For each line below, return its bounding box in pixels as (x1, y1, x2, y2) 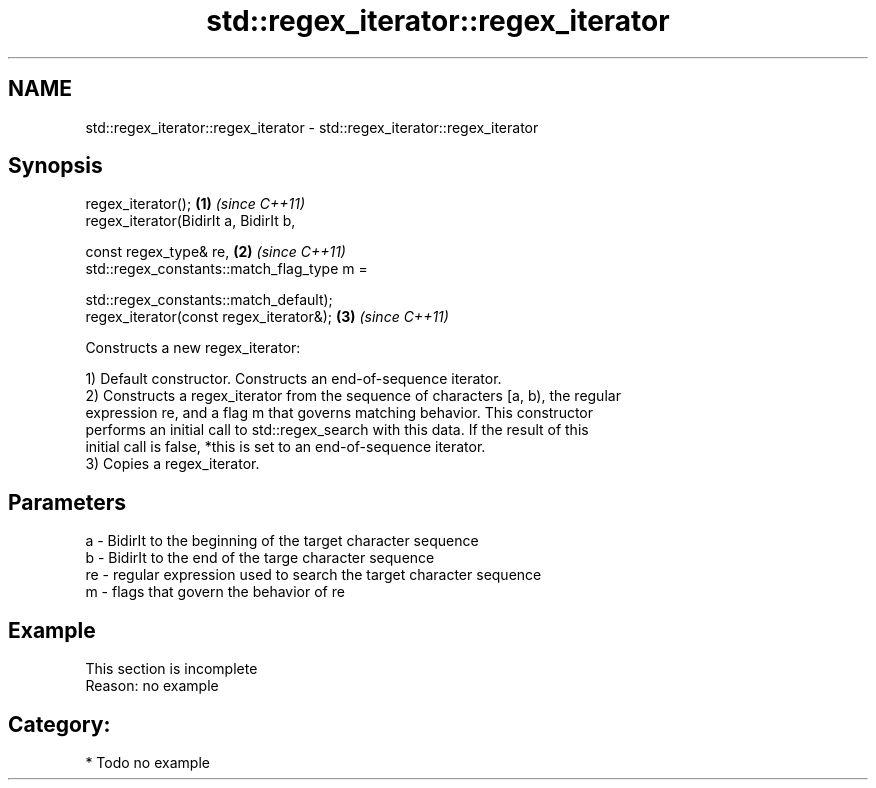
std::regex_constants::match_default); (85, 291, 333, 309)
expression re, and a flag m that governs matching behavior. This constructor (85, 404, 594, 422)
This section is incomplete (85, 660, 258, 678)
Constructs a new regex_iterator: (85, 339, 301, 357)
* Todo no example (85, 753, 210, 771)
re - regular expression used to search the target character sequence (85, 566, 542, 584)
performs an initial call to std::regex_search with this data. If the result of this (85, 421, 589, 439)
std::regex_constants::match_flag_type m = (85, 260, 368, 278)
